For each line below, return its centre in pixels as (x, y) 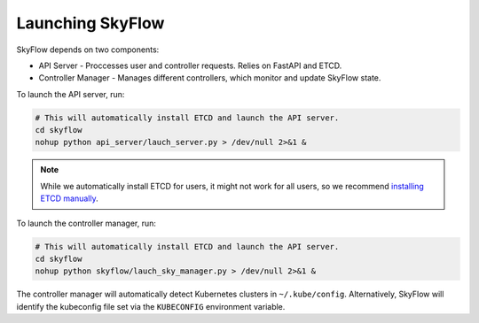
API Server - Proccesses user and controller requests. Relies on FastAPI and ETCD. (190, 65)
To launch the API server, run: (71, 94)
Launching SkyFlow (90, 23)
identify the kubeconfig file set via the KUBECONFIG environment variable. (151, 306)
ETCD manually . (69, 198)
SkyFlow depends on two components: (88, 50)
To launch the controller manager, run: (86, 223)
